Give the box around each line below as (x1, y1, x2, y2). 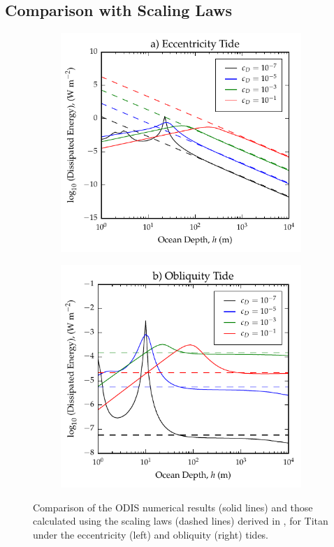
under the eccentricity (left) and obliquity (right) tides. (33, 527, 269, 541)
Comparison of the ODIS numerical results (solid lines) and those (33, 499, 313, 514)
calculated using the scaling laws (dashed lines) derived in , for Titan (33, 513, 328, 528)
